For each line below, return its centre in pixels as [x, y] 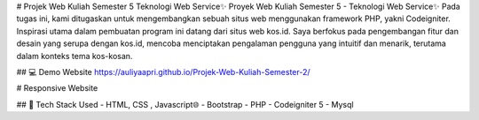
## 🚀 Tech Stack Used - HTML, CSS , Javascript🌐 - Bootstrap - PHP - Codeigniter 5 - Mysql [185, 104]
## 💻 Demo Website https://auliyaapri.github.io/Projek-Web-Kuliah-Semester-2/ [163, 71]
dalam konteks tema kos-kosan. [75, 56]
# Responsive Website [57, 88]
